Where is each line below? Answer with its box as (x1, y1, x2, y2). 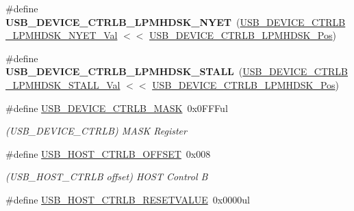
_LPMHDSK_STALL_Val (5, 77, 121, 92)
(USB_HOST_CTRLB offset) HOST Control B (5, 169, 208, 184)
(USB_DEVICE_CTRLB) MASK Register (5, 124, 187, 138)
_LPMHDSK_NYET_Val (5, 28, 118, 42)
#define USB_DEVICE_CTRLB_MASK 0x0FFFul (5, 100, 228, 115)
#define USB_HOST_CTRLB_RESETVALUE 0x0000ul (5, 192, 250, 206)
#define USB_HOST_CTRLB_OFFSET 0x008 (5, 146, 211, 160)
